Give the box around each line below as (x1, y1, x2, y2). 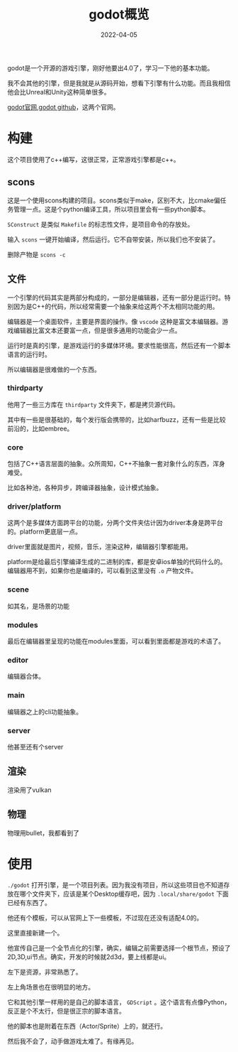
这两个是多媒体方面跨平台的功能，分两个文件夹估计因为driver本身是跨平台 (7, 519, 223, 527)
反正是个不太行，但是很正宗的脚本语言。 (7, 1007, 125, 1016)
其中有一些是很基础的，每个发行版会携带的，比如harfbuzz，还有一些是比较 (7, 415, 227, 423)
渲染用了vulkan (7, 786, 52, 794)
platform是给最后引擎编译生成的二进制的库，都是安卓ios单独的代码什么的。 (7, 558, 227, 566)
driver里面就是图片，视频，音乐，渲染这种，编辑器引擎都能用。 (7, 543, 193, 551)
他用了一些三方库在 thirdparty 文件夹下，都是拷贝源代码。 (7, 400, 179, 408)
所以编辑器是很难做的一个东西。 (7, 365, 101, 374)
